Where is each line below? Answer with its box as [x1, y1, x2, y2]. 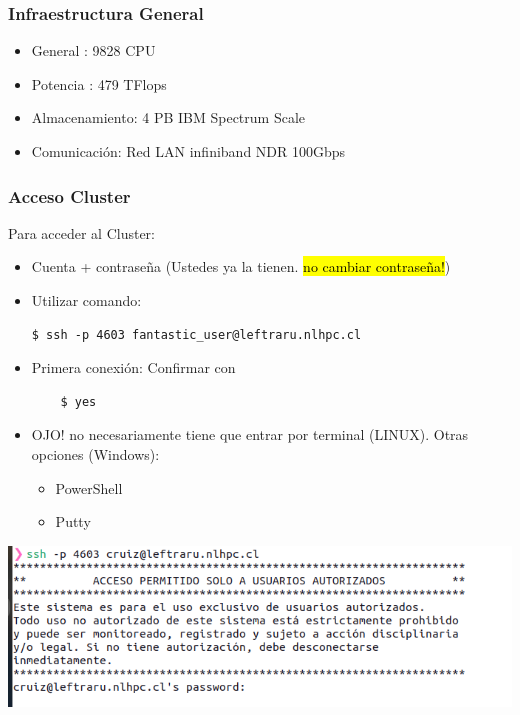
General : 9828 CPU [31, 40, 156, 61]
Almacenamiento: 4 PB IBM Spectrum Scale [31, 107, 306, 128]
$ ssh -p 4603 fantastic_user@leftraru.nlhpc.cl [31, 327, 362, 342]
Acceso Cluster [8, 183, 131, 208]
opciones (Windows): [31, 443, 160, 464]
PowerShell [55, 477, 123, 498]
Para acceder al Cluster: [8, 222, 155, 243]
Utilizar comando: [31, 290, 142, 310]
